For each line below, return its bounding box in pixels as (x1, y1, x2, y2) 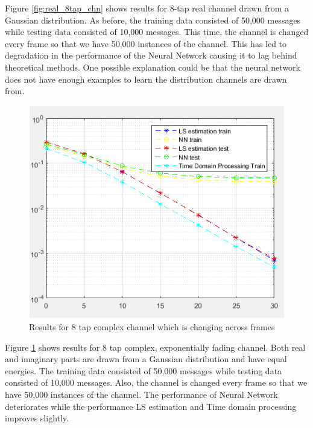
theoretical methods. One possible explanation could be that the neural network (5, 60, 300, 73)
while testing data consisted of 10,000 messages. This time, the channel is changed (5, 25, 309, 38)
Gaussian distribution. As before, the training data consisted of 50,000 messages (5, 13, 301, 26)
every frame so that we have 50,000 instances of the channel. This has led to (5, 37, 287, 50)
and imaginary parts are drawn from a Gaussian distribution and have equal (5, 353, 287, 365)
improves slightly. (5, 412, 69, 424)
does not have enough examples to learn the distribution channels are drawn (5, 72, 287, 85)
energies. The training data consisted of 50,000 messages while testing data (5, 364, 282, 377)
